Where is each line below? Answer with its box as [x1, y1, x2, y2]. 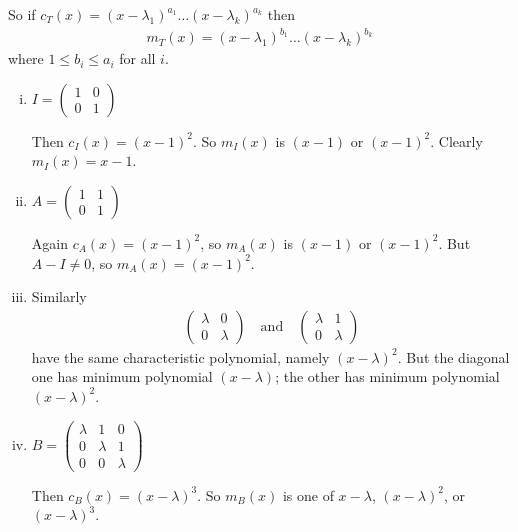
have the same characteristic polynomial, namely [31, 346, 330, 367]
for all [119, 48, 156, 69]
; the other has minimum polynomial [275, 366, 500, 387]
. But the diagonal [397, 346, 510, 367]
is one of [282, 484, 334, 505]
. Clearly [430, 130, 483, 151]
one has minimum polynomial [31, 366, 213, 387]
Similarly [31, 286, 87, 307]
